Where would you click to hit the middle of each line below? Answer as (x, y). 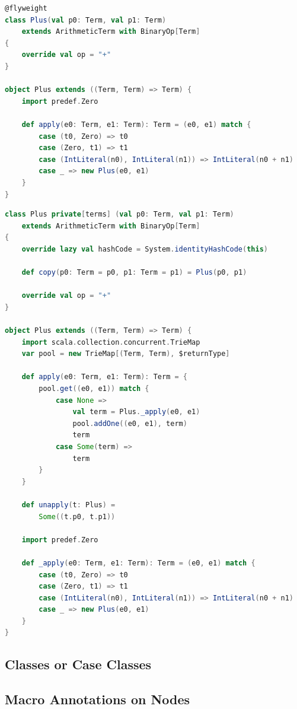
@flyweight (26, 8)
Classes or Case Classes (78, 664)
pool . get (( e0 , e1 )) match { (94, 389)
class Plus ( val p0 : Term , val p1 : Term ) (86, 20)
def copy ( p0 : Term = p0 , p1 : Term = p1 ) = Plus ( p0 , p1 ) (134, 273)
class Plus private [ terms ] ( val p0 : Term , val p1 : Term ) (119, 214)
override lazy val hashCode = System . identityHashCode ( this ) (145, 249)
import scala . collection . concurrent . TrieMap (111, 342)
